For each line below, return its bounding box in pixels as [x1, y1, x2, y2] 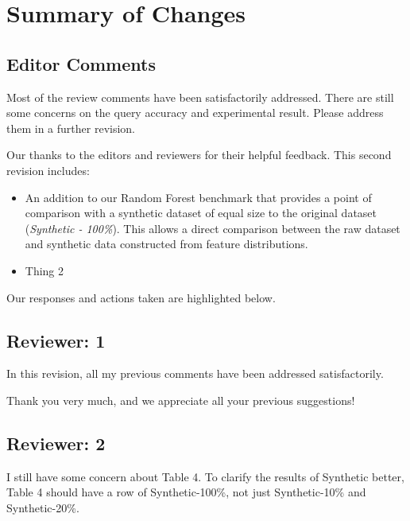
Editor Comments [6, 51, 156, 76]
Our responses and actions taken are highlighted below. [6, 289, 276, 305]
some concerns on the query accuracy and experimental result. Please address [6, 104, 384, 121]
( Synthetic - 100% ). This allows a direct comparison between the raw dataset [25, 220, 400, 236]
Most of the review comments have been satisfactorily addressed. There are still [6, 88, 394, 105]
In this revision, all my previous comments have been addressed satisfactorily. [6, 365, 384, 382]
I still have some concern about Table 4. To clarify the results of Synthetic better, [6, 468, 404, 484]
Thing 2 [25, 262, 64, 278]
